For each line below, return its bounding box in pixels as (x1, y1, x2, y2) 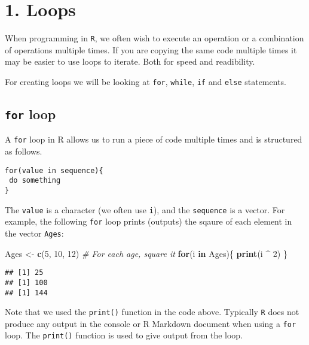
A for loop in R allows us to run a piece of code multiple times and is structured (5, 133, 302, 146)
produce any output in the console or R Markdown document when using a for (5, 317, 296, 329)
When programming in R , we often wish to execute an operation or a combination (5, 32, 304, 44)
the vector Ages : (5, 226, 64, 239)
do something (9, 176, 61, 185)
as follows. (5, 145, 42, 158)
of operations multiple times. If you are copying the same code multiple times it (5, 43, 297, 56)
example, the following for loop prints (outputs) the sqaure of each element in (5, 215, 292, 228)
